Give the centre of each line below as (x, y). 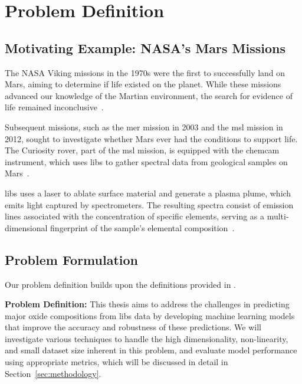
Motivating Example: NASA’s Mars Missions (145, 47)
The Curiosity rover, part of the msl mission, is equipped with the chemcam (142, 150)
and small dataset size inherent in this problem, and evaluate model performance (151, 350)
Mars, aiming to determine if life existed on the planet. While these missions (143, 84)
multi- (278, 216)
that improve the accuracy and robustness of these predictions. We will (133, 327)
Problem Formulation (71, 259)
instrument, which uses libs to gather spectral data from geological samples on (146, 161)
